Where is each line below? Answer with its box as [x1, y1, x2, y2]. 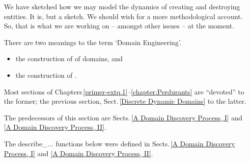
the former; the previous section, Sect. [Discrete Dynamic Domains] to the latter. [4, 96, 247, 106]
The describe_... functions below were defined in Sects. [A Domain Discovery [4, 138, 235, 148]
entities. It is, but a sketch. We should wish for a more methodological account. [4, 11, 243, 21]
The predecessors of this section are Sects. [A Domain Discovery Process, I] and [4, 112, 243, 122]
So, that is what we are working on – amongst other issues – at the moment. [4, 21, 234, 31]
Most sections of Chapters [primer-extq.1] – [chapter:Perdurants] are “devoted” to [4, 86, 244, 96]
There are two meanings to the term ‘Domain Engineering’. [4, 37, 182, 47]
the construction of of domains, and [15, 53, 123, 64]
